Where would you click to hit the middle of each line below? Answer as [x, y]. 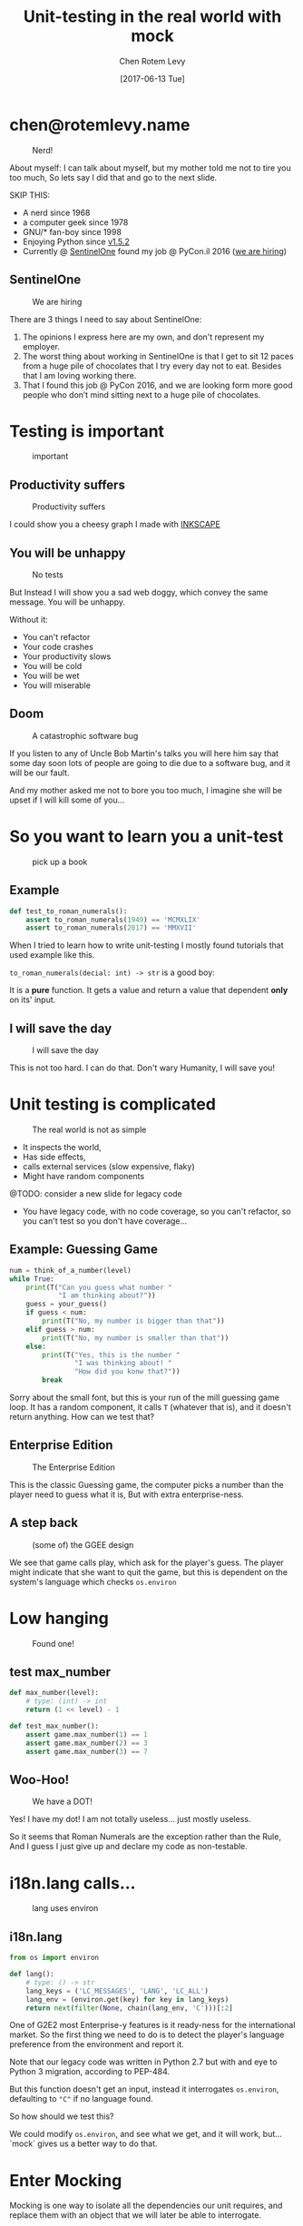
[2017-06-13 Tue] [152, 78]
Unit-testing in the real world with [152, 17]
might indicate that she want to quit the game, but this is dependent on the [149, 1571]
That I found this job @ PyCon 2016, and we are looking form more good [157, 385]
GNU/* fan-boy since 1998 [72, 231]
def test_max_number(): [54, 1727]
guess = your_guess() [66, 1305]
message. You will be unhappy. [67, 602]
